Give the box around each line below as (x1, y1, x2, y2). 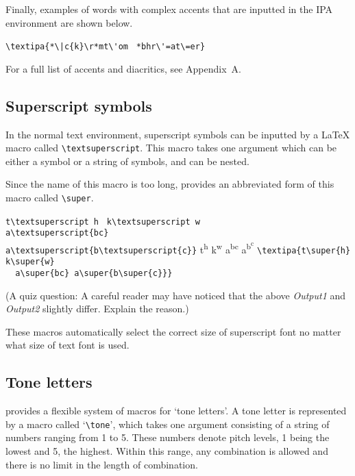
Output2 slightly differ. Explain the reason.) (5, 301, 189, 316)
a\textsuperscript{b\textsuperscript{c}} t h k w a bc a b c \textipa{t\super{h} (5, 238, 351, 256)
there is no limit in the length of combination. (5, 457, 198, 471)
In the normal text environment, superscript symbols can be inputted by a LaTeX (5, 127, 350, 141)
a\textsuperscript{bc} (5, 228, 109, 238)
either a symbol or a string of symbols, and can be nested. (5, 153, 249, 168)
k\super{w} (5, 257, 55, 267)
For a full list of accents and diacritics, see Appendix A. (5, 61, 241, 75)
